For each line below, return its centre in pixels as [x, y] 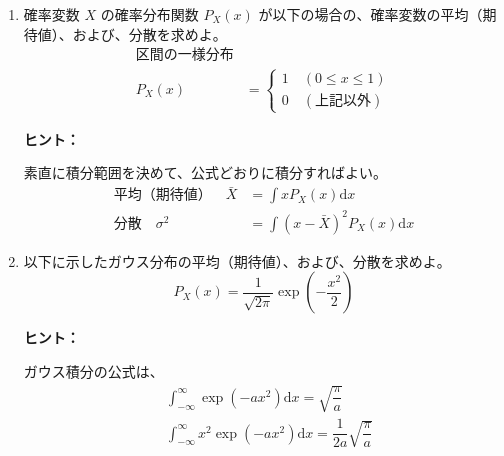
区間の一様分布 [184, 55]
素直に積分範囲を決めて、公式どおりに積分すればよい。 [205, 172]
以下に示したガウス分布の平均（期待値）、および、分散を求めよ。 [237, 260]
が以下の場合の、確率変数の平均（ [370, 14]
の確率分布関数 [149, 14]
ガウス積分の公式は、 [93, 370]
